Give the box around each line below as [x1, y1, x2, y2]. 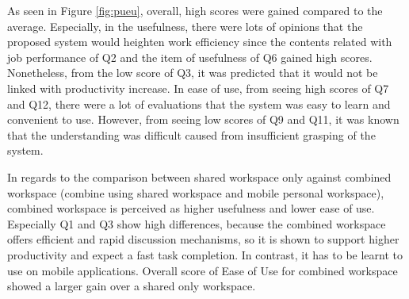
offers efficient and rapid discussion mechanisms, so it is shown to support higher [7, 231, 399, 247]
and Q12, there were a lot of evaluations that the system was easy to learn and [7, 95, 391, 112]
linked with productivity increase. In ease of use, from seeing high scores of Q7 [7, 79, 389, 96]
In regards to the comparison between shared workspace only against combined [7, 168, 392, 185]
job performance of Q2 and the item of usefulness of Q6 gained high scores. [7, 48, 373, 65]
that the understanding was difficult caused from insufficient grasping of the [7, 126, 376, 143]
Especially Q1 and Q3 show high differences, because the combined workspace [7, 215, 386, 232]
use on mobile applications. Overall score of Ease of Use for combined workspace [7, 262, 398, 278]
